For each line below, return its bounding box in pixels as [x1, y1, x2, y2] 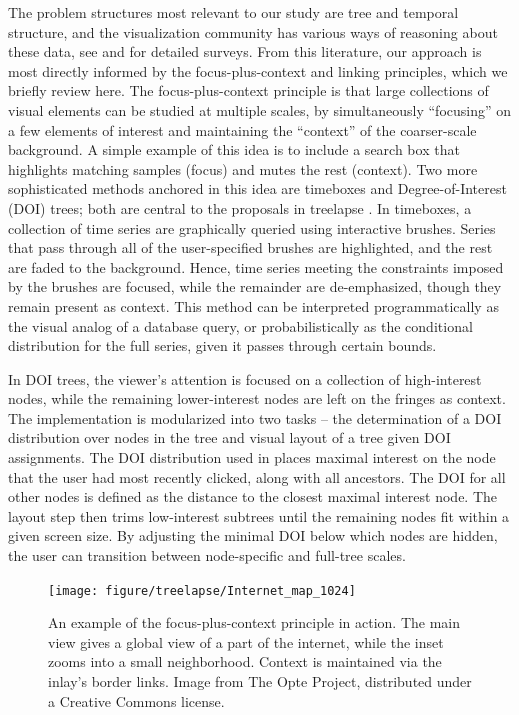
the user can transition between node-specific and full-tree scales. [8, 545, 406, 566]
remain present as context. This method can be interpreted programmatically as [8, 295, 499, 316]
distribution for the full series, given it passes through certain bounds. [8, 335, 437, 356]
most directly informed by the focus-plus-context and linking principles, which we [8, 60, 508, 81]
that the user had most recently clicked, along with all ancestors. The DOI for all [8, 466, 506, 487]
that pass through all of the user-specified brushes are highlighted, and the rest [8, 237, 493, 258]
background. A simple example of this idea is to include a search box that [8, 139, 460, 160]
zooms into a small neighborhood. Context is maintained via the [48, 651, 442, 672]
